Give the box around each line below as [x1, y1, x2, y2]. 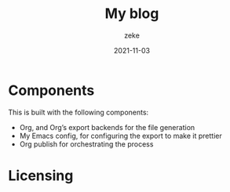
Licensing [8, 166, 74, 184]
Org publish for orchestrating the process [19, 139, 154, 149]
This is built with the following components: [8, 107, 149, 117]
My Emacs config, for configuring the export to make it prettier [19, 131, 222, 140]
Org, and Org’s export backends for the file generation [19, 122, 195, 132]
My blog [104, 5, 159, 23]
